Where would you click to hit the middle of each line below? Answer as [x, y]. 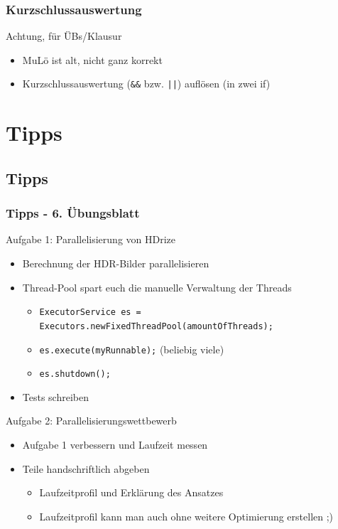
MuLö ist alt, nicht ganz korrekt [92, 59]
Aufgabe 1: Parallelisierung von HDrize [91, 239]
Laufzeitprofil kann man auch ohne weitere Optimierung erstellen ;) [186, 516]
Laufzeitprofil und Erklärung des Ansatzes [131, 492]
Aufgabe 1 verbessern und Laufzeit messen [115, 445]
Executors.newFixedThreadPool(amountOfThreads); [156, 326]
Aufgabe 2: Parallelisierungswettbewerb [91, 421]
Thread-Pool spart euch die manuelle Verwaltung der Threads [157, 287]
